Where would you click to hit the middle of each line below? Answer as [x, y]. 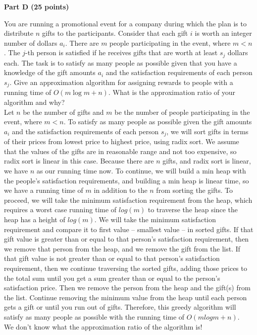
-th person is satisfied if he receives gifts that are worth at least [122, 52]
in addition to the [121, 190]
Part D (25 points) [37, 6]
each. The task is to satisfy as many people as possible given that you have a [121, 62]
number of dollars [31, 42]
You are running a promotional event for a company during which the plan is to [125, 23]
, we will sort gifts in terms [207, 131]
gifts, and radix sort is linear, [207, 161]
